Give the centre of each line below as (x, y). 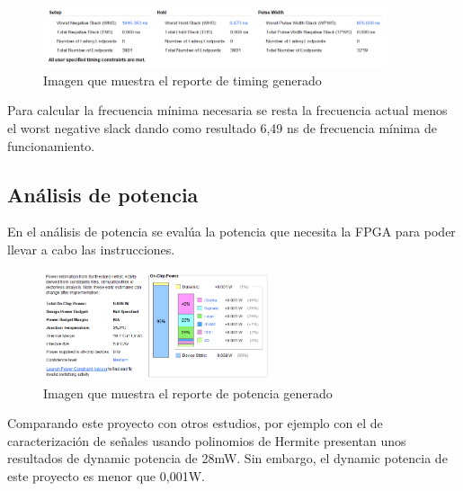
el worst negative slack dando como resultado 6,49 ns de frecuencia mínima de (222, 128)
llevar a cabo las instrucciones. (91, 250)
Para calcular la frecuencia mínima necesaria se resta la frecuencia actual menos (227, 110)
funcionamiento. (51, 145)
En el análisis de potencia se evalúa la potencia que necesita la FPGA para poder (231, 232)
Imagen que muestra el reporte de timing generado (183, 80)
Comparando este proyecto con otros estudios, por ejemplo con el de (195, 423)
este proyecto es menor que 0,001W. (106, 475)
